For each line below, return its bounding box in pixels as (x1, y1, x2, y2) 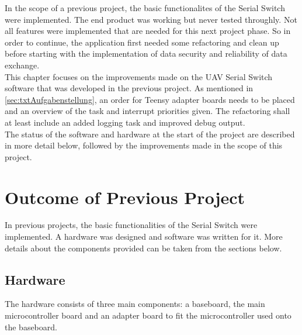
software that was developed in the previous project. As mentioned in (5, 82, 254, 94)
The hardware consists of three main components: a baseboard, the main (5, 298, 265, 310)
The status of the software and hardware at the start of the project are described (5, 127, 295, 140)
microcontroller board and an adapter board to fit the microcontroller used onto (5, 309, 291, 322)
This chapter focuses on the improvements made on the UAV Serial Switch (5, 70, 273, 82)
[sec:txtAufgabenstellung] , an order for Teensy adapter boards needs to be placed (5, 93, 295, 105)
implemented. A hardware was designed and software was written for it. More (5, 230, 283, 243)
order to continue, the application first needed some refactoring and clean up (5, 36, 279, 48)
